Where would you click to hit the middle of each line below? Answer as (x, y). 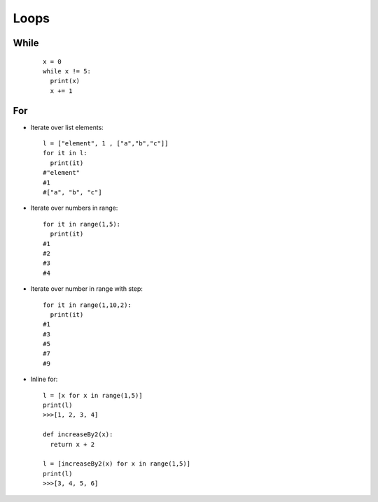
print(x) (65, 81)
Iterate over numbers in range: (74, 208)
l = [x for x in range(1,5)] (93, 395)
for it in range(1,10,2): (87, 305)
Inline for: (44, 379)
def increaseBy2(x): (78, 435)
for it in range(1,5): (82, 224)
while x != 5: (67, 71)
